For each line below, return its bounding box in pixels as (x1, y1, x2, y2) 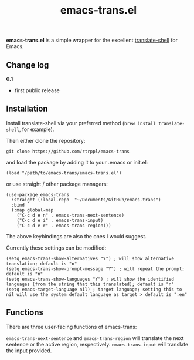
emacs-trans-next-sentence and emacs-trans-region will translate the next (6, 334, 184, 341)
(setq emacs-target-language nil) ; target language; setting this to (6, 286, 182, 292)
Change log (6, 60, 49, 70)
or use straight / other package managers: (6, 180, 108, 187)
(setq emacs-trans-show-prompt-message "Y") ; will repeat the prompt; (6, 265, 185, 272)
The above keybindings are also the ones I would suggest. (6, 233, 147, 240)
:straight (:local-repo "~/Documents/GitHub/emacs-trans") (11, 197, 161, 203)
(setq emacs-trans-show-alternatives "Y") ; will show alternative (6, 255, 175, 261)
